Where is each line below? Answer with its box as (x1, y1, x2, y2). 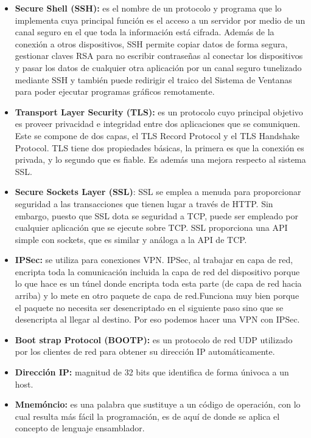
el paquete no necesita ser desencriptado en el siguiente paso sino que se (15, 301, 284, 313)
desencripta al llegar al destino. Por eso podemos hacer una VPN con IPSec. (15, 313, 300, 326)
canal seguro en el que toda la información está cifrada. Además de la (15, 26, 274, 38)
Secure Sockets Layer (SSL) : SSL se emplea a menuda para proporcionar (15, 185, 301, 198)
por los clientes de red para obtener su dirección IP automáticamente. (15, 345, 275, 358)
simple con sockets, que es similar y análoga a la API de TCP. (15, 233, 247, 245)
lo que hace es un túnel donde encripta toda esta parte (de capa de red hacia (15, 277, 302, 290)
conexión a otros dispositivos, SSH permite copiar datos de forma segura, (15, 37, 288, 50)
